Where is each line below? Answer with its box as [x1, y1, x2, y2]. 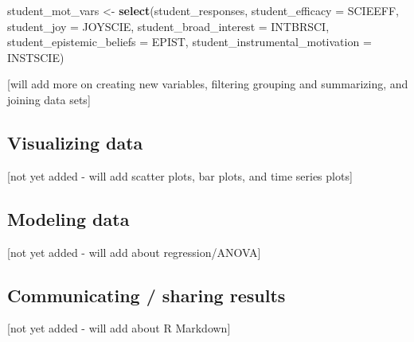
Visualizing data [7, 130, 143, 154]
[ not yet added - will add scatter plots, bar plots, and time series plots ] [7, 167, 353, 184]
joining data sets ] [7, 91, 91, 107]
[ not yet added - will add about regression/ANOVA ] [7, 243, 261, 260]
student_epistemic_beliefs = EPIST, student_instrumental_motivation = [7, 33, 372, 50]
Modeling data [7, 206, 130, 231]
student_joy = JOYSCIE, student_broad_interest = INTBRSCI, [7, 17, 330, 34]
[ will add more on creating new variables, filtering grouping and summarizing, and [7, 76, 408, 92]
